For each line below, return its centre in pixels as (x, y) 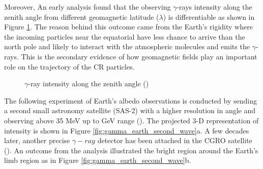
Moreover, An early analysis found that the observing (87, 7)
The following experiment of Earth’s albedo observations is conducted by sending (130, 100)
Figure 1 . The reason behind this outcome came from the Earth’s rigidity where (128, 27)
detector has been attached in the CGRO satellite (175, 140)
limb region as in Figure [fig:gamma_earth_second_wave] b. (98, 160)
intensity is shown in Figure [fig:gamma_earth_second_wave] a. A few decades (127, 130)
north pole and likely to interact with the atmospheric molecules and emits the (127, 46)
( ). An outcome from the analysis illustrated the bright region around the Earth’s (131, 150)
